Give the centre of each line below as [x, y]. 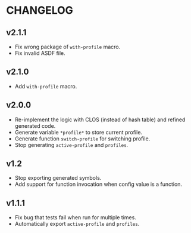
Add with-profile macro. [46, 86]
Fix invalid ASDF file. [40, 53]
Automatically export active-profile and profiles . [77, 224]
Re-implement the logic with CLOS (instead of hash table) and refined [100, 119]
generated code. [35, 125]
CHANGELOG [40, 10]
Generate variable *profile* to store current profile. [79, 132]
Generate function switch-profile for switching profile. [82, 139]
